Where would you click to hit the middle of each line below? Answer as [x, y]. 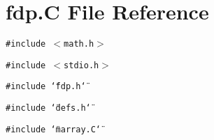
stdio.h [81, 65]
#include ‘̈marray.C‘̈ [53, 129]
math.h [79, 44]
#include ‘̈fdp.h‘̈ [46, 87]
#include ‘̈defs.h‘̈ [48, 108]
